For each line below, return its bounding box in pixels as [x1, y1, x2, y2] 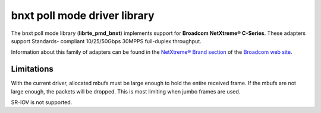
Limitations [11, 64, 53, 74]
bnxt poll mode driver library [11, 9, 155, 22]
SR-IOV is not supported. [11, 99, 73, 106]
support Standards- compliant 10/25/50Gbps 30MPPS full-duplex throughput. [11, 37, 202, 44]
